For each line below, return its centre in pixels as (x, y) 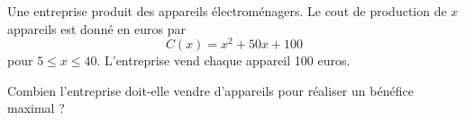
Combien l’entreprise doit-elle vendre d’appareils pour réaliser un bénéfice (210, 90)
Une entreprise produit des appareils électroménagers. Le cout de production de (227, 11)
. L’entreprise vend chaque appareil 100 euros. (223, 60)
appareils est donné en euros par (96, 28)
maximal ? (36, 108)
